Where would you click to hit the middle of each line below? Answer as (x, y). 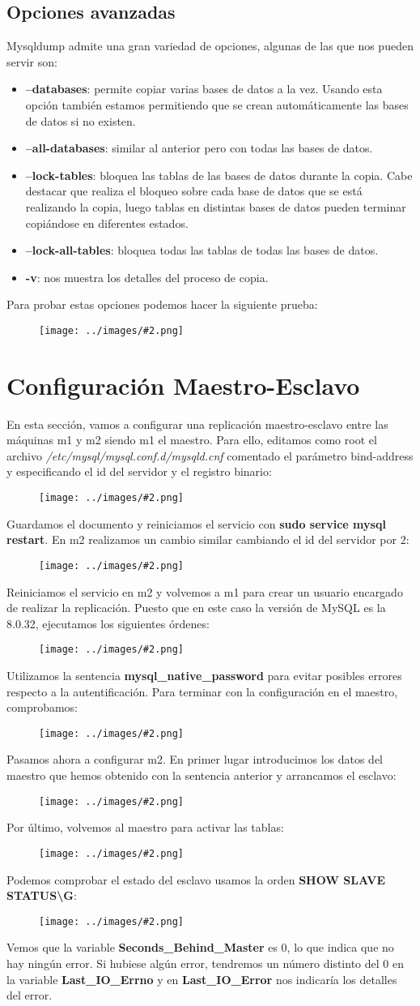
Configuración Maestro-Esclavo (183, 385)
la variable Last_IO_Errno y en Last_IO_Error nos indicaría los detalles (202, 979)
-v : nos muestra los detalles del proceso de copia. (147, 277)
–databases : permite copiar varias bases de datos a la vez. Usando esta (204, 89)
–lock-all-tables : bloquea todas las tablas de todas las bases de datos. (202, 250)
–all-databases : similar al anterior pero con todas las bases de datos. (199, 148)
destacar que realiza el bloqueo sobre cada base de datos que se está (194, 191)
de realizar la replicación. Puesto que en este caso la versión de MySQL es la (196, 608)
